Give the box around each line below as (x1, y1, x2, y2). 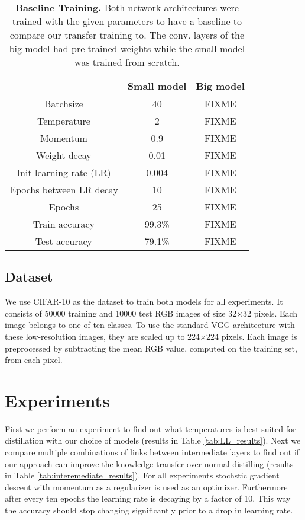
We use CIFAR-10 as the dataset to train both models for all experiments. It (5, 295, 283, 308)
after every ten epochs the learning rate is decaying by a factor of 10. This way (5, 492, 291, 505)
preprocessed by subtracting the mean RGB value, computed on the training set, (5, 342, 297, 354)
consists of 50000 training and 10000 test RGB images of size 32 (5, 307, 237, 319)
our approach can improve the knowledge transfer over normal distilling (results (5, 457, 294, 470)
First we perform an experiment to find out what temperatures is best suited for (5, 422, 296, 435)
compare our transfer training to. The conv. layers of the (9, 28, 245, 42)
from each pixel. (5, 353, 63, 366)
